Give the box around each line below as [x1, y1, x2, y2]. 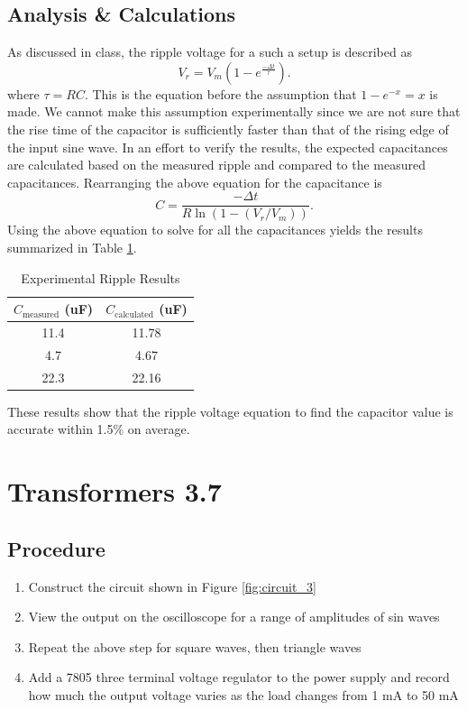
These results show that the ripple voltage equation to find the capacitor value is [7, 401, 453, 420]
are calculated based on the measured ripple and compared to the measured [7, 155, 426, 174]
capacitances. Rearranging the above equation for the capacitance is [7, 172, 382, 191]
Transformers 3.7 [7, 473, 222, 510]
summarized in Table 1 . [7, 238, 137, 257]
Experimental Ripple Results [21, 268, 180, 287]
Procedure [7, 534, 105, 562]
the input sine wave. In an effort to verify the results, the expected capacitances [7, 137, 448, 156]
